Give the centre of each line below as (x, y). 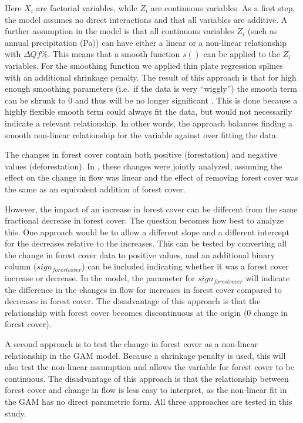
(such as (262, 31)
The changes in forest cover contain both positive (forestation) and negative (141, 154)
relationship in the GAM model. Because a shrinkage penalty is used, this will (145, 355)
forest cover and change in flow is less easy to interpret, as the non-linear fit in (146, 390)
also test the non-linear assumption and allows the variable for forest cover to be (149, 367)
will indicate (268, 278)
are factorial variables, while (87, 8)
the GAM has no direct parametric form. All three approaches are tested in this (149, 401)
